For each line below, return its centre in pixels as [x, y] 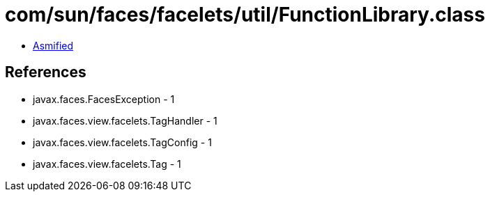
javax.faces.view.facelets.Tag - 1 [107, 164]
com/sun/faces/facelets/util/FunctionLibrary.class [245, 15]
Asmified [53, 45]
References [46, 72]
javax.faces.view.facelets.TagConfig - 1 [122, 142]
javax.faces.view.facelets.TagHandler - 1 [125, 120]
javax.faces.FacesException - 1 [104, 99]
